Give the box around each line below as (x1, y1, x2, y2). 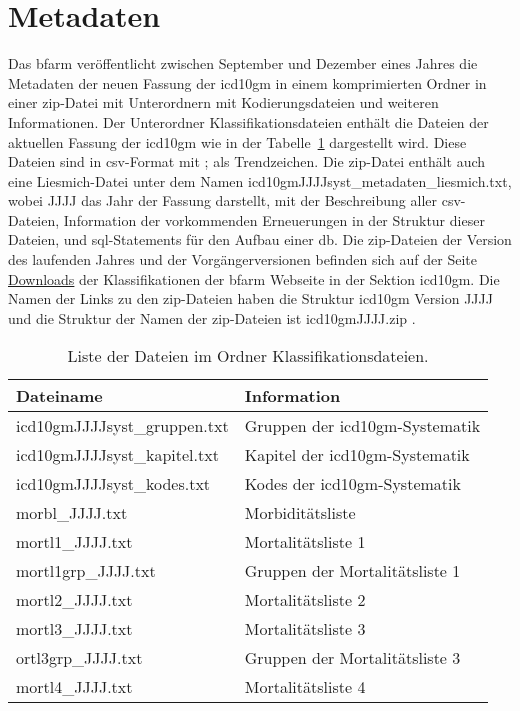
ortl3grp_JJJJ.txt (16, 646, 143, 670)
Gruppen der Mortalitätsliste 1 (244, 559, 461, 583)
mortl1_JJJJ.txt (16, 530, 133, 554)
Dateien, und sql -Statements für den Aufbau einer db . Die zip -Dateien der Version (8, 229, 512, 250)
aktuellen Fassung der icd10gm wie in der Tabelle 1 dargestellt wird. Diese (8, 131, 467, 152)
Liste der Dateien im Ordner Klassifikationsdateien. (67, 344, 429, 368)
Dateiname (16, 384, 103, 408)
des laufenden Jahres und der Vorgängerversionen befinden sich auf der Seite (8, 249, 477, 270)
